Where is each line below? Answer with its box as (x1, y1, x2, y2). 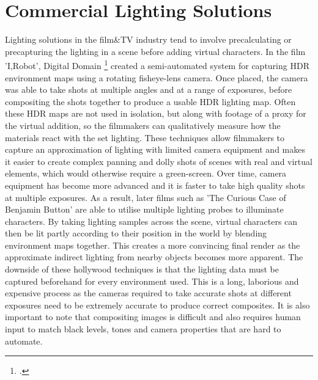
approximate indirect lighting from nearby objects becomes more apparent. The (5, 250, 303, 263)
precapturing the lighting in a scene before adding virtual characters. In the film (5, 45, 306, 57)
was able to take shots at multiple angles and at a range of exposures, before (5, 83, 292, 96)
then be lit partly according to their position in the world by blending (5, 227, 267, 239)
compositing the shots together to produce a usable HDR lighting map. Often (5, 95, 296, 108)
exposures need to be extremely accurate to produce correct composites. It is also (5, 298, 310, 311)
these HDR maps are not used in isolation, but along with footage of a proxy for (5, 107, 306, 120)
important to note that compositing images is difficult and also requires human (5, 310, 301, 323)
